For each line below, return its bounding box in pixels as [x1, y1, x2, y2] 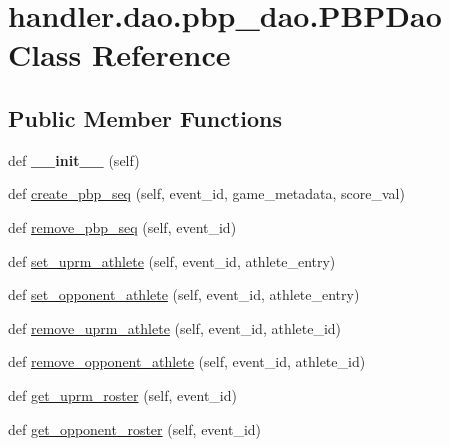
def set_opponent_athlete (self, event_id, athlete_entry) [8, 284, 360, 305]
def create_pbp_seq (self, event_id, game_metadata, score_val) [8, 183, 405, 204]
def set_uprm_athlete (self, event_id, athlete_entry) [8, 250, 336, 271]
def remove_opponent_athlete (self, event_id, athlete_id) [8, 351, 366, 372]
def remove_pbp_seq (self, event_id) [8, 216, 237, 237]
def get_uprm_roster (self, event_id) [8, 384, 237, 405]
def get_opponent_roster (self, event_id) [8, 418, 262, 439]
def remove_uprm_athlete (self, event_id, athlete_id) [8, 317, 342, 338]
